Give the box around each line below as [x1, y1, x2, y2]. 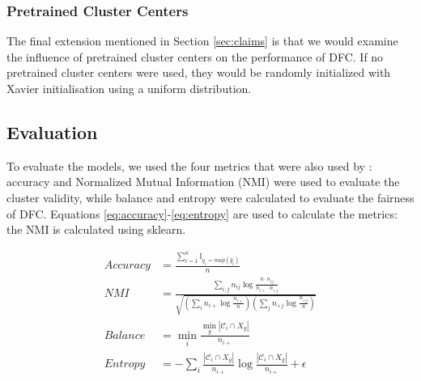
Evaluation [6, 119, 98, 144]
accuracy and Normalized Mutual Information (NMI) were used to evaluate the [6, 173, 400, 190]
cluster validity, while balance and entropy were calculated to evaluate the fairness [6, 188, 415, 205]
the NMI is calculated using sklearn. [6, 221, 186, 238]
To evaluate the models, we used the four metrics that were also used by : [6, 157, 372, 174]
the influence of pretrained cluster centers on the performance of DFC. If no [6, 48, 384, 65]
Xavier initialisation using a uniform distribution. [6, 80, 252, 96]
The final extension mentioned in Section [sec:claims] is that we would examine [6, 32, 398, 49]
